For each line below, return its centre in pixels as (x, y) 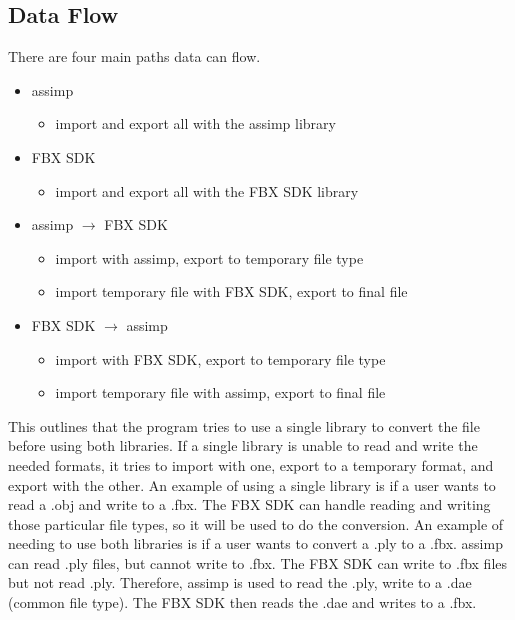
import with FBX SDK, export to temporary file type (220, 358)
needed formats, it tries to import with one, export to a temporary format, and (251, 464)
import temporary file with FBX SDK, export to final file (231, 291)
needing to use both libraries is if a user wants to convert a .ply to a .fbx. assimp (255, 543)
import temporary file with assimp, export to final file (220, 392)
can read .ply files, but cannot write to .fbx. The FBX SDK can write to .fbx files (258, 562)
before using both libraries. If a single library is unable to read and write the (243, 445)
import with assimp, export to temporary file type (209, 257)
